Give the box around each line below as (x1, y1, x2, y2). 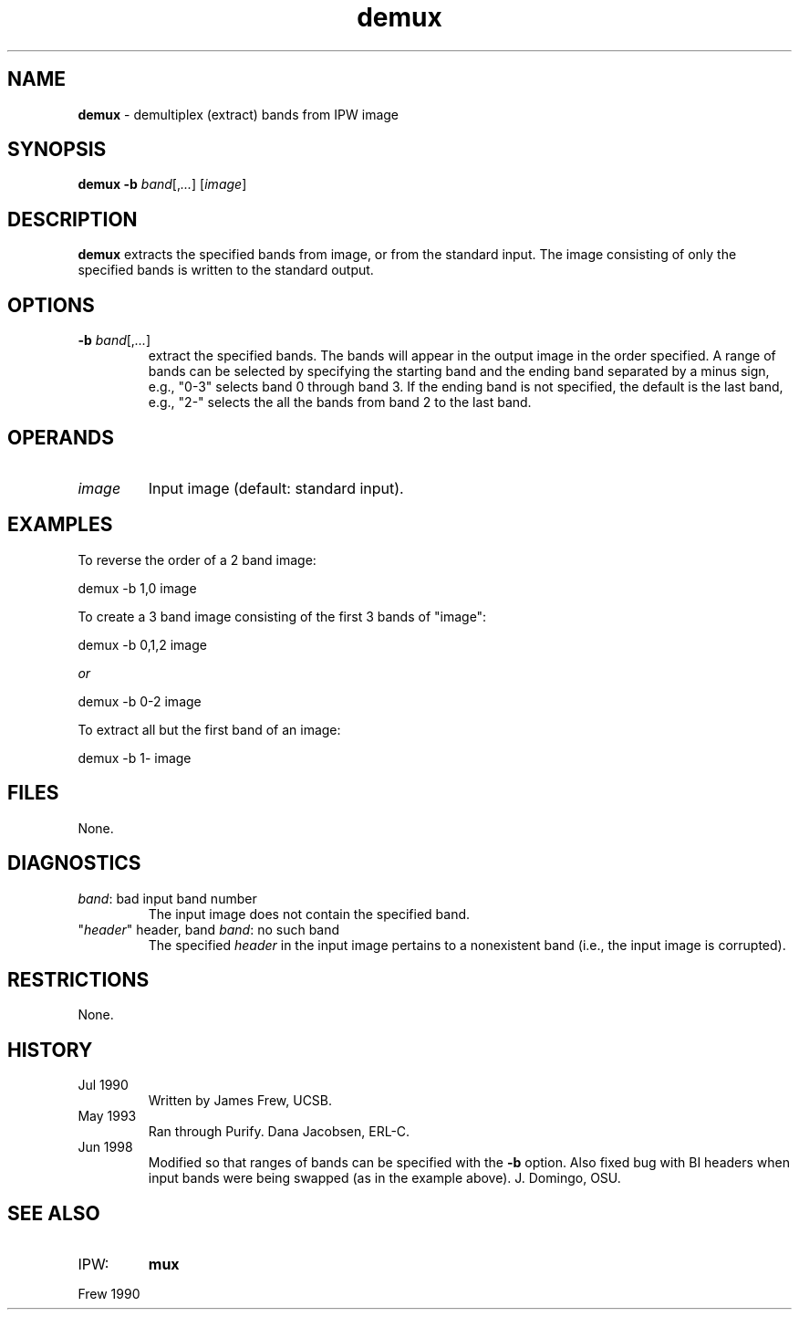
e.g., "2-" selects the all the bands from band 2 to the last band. (148, 394, 532, 411)
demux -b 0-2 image (78, 693, 202, 709)
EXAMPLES (7, 513, 113, 537)
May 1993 (78, 1108, 137, 1124)
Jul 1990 (78, 1077, 129, 1093)
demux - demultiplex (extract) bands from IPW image (78, 106, 399, 122)
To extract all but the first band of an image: (78, 721, 341, 737)
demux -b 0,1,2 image (78, 636, 207, 653)
